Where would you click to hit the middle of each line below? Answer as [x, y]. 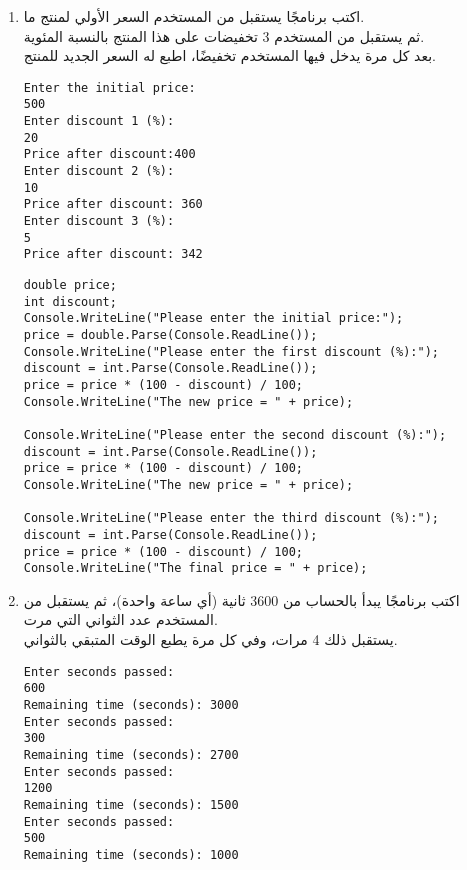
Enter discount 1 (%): [99, 121]
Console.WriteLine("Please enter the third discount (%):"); [231, 518]
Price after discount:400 [109, 154]
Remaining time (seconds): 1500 [131, 804]
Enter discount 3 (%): [99, 221]
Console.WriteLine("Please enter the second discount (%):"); [235, 434]
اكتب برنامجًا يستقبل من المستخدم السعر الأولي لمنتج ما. [194, 16]
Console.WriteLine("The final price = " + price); [195, 568]
